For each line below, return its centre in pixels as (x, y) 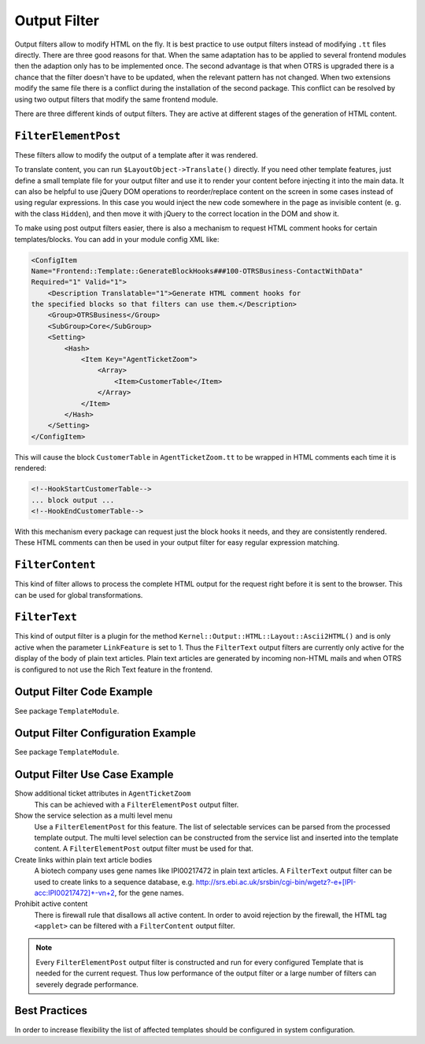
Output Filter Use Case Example (94, 775)
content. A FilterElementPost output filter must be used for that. (144, 848)
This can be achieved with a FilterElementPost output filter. (137, 804)
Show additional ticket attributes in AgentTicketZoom (103, 793)
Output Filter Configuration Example (105, 733)
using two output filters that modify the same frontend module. (116, 99)
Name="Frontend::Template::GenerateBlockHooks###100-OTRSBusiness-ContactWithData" (197, 271)
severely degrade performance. (87, 984)
